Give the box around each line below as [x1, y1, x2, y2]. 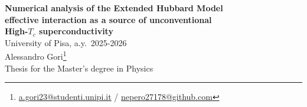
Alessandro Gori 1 [5, 48, 67, 63]
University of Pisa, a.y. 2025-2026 [5, 36, 127, 48]
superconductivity [39, 25, 113, 37]
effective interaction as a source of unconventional [5, 13, 212, 25]
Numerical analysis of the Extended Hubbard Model [5, 2, 223, 14]
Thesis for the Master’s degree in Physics [5, 61, 153, 74]
